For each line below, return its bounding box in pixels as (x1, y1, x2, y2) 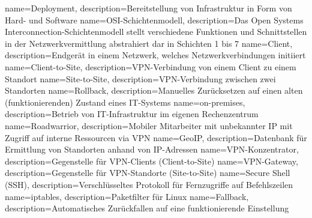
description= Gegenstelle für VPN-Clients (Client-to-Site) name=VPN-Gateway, (5, 154, 298, 167)
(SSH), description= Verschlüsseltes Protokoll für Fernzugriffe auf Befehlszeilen (5, 178, 293, 190)
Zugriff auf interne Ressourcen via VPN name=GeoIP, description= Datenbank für (5, 131, 307, 144)
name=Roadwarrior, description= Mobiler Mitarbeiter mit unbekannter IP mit (5, 119, 293, 132)
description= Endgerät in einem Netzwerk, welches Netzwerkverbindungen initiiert (5, 49, 306, 61)
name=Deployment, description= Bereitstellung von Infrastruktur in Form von (5, 2, 292, 14)
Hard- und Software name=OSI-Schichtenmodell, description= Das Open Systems (5, 13, 304, 26)
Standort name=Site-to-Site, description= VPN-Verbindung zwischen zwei (5, 72, 276, 85)
